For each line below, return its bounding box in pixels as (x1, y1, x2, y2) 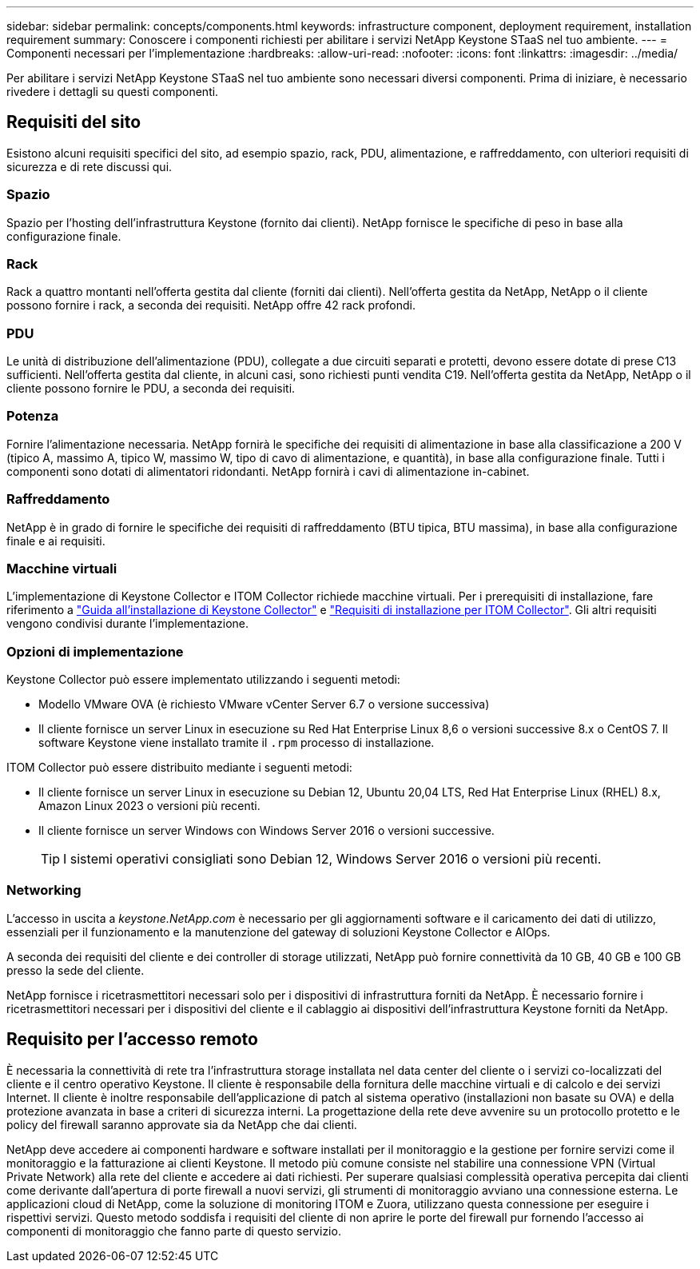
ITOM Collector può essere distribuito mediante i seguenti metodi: (6, 760, 352, 775)
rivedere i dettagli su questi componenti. (6, 85, 219, 98)
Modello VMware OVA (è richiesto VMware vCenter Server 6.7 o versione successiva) (38, 697, 490, 712)
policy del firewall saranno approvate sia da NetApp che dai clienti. (6, 1117, 357, 1131)
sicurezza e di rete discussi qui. (6, 159, 173, 174)
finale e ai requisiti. (6, 533, 105, 548)
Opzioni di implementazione (6, 643, 184, 660)
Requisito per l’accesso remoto (6, 1029, 258, 1050)
